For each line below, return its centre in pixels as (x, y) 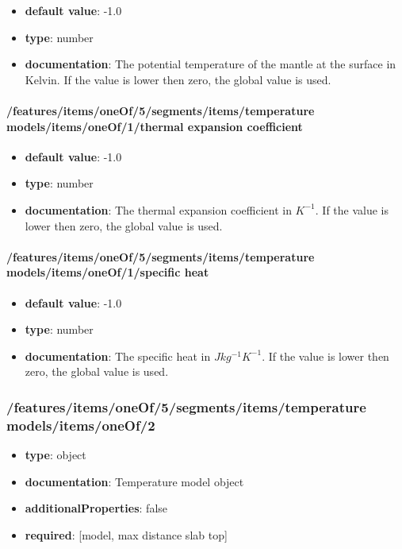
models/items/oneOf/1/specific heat (108, 272)
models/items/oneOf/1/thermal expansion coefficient (155, 126)
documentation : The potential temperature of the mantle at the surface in (211, 64)
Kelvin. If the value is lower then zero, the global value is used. (178, 79)
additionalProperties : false (96, 508)
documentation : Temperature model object (134, 481)
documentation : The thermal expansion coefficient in (158, 209)
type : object (56, 455)
